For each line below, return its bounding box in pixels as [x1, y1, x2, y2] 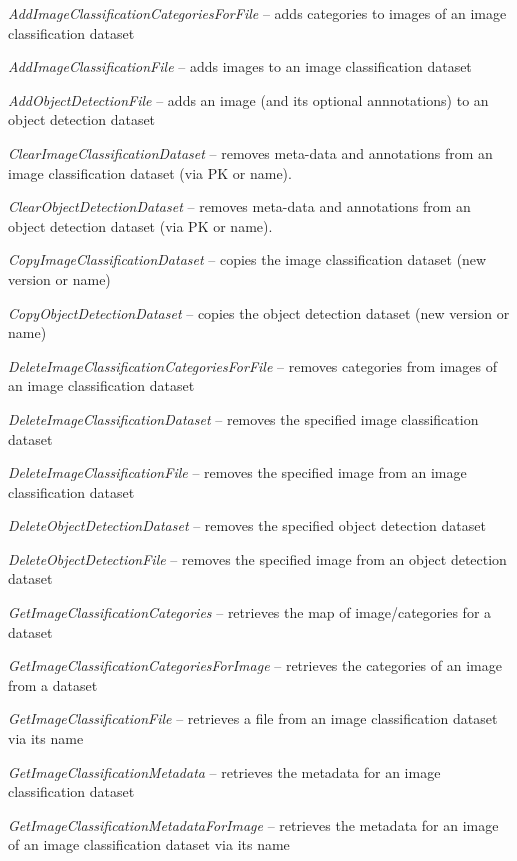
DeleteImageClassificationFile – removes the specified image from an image [8, 462, 467, 483]
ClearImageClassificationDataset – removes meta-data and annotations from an [8, 142, 493, 163]
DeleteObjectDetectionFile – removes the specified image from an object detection [8, 548, 507, 569]
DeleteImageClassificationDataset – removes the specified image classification [8, 408, 479, 429]
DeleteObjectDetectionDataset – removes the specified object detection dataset [8, 515, 486, 536]
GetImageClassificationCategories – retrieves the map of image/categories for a [8, 602, 492, 623]
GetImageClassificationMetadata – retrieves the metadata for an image [8, 761, 441, 782]
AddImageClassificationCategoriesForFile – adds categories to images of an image [8, 3, 507, 23]
